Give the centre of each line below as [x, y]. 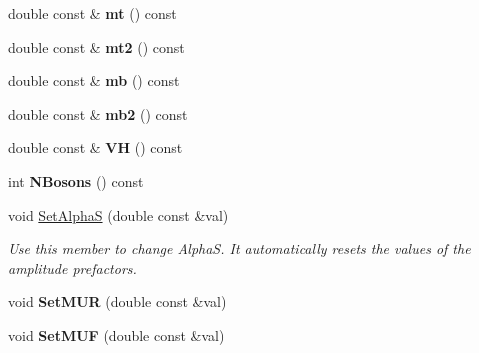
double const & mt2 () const [96, 46]
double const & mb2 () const [98, 113]
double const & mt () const [92, 13]
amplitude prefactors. [72, 267]
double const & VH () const [95, 147]
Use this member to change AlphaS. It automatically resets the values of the [239, 248]
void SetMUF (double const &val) [116, 334]
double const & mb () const [94, 80]
